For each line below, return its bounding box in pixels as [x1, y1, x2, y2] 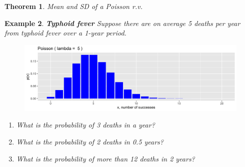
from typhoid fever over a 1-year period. [4, 27, 126, 38]
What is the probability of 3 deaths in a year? [16, 119, 155, 130]
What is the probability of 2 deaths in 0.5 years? [16, 136, 163, 147]
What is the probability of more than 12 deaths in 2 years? [16, 153, 195, 163]
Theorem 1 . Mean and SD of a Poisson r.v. [4, 1, 142, 11]
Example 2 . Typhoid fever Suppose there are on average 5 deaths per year [4, 17, 240, 28]
